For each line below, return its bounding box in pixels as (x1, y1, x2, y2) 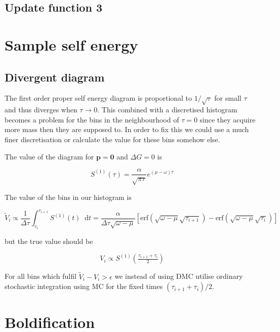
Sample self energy (5, 34, 138, 55)
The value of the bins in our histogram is (5, 191, 132, 202)
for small (214, 93, 242, 103)
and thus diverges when (5, 104, 77, 115)
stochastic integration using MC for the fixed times (5, 281, 163, 292)
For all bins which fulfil (5, 271, 76, 281)
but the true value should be (5, 236, 93, 246)
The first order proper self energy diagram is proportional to (5, 93, 192, 103)
